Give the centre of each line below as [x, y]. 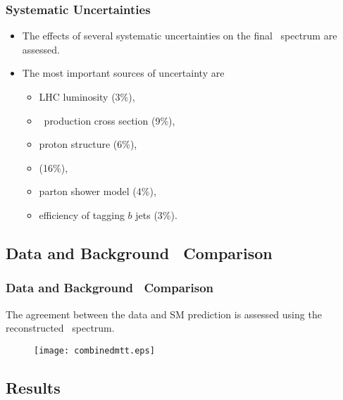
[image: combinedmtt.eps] [94, 350]
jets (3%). [156, 214]
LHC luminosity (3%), [87, 96]
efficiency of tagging [82, 214]
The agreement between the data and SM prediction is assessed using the [164, 314]
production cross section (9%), [110, 120]
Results [33, 387]
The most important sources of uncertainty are [123, 73]
